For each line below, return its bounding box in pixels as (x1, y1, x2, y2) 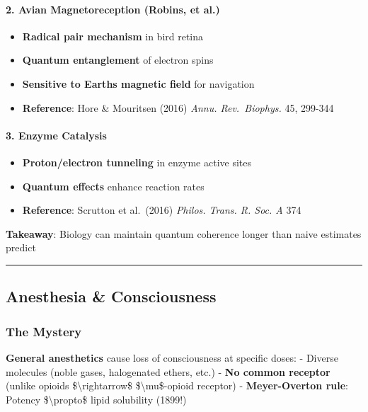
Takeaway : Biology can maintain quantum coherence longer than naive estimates (6, 226, 362, 241)
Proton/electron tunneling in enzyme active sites (22, 154, 251, 169)
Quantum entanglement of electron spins (22, 52, 214, 67)
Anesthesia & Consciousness (6, 285, 217, 307)
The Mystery (6, 322, 82, 340)
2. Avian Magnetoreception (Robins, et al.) (6, 1, 220, 16)
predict (6, 240, 36, 255)
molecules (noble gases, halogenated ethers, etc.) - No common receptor (6, 364, 330, 379)
